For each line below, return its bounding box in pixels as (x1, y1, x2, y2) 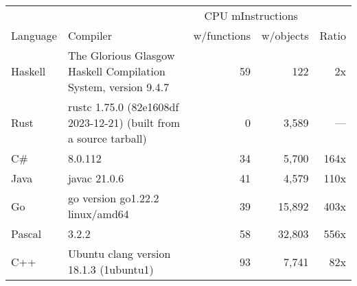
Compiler (67, 27, 112, 43)
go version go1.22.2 (67, 190, 159, 206)
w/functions (193, 27, 251, 43)
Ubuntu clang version (67, 246, 171, 261)
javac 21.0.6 (67, 170, 124, 186)
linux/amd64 (67, 206, 129, 222)
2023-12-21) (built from (67, 115, 181, 130)
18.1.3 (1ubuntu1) (67, 261, 154, 277)
